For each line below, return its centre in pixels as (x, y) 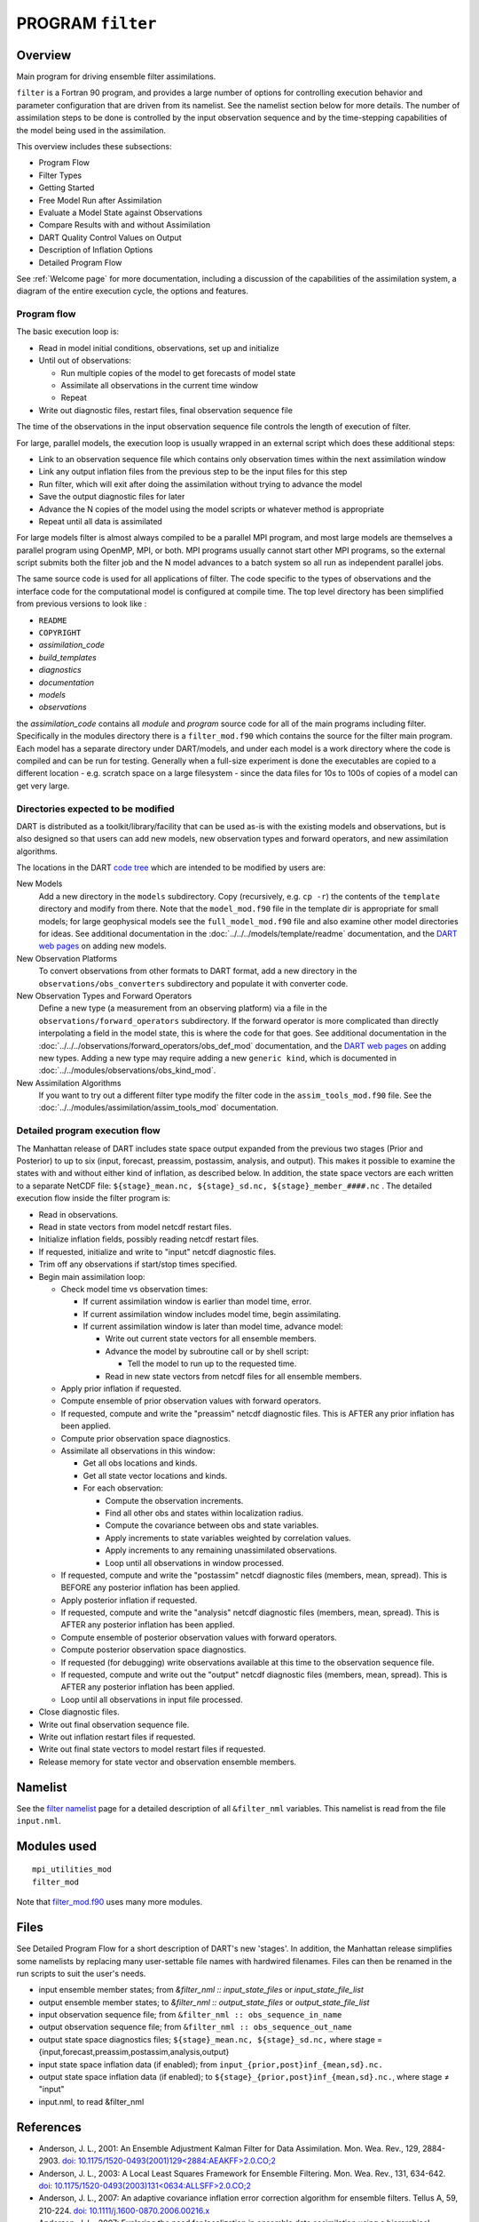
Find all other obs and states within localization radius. (204, 1513)
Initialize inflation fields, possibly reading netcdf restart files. (149, 1239)
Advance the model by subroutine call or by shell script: (207, 1351)
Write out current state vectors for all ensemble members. (211, 1339)
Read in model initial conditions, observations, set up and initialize (159, 348)
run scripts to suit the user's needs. (81, 1973)
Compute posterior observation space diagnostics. (153, 1650)
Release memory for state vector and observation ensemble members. (168, 1762)
